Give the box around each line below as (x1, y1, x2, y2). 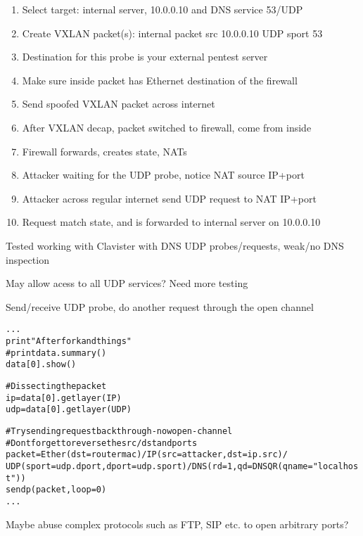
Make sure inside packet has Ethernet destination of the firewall (22, 72, 298, 87)
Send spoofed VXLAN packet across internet (22, 96, 215, 111)
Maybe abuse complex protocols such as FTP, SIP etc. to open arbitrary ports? (6, 516, 349, 531)
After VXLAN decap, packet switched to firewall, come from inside (22, 120, 312, 134)
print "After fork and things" (6, 336, 132, 346)
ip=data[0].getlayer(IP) (6, 393, 122, 403)
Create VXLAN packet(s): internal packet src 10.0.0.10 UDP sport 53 (22, 25, 323, 40)
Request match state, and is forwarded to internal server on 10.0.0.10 (22, 215, 321, 229)
